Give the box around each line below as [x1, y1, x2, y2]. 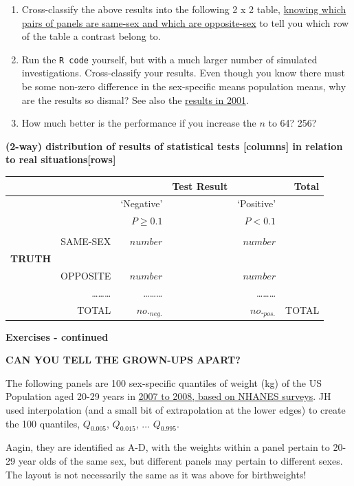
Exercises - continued [5, 329, 109, 344]
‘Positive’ [237, 196, 276, 211]
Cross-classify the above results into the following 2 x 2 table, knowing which [21, 2, 346, 16]
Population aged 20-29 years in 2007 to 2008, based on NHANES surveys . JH [5, 389, 331, 403]
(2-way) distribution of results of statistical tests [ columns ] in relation [5, 138, 343, 153]
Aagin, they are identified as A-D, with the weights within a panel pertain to [5, 440, 330, 454]
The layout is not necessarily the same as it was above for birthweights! [5, 467, 307, 481]
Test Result [172, 178, 228, 193]
